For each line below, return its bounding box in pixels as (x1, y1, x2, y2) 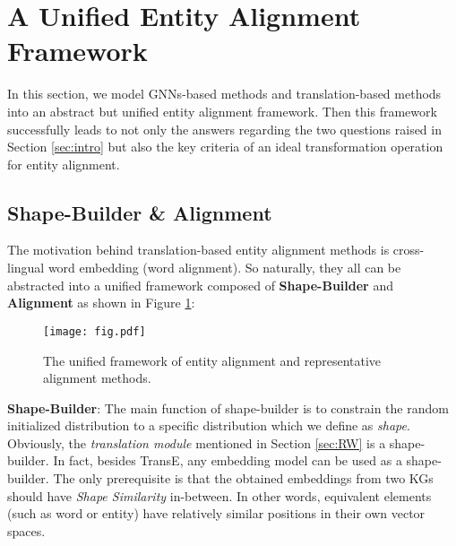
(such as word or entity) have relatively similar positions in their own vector (7, 504, 426, 523)
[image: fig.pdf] (43, 325, 146, 338)
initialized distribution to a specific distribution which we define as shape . (7, 416, 410, 435)
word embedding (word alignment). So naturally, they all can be (47, 258, 401, 277)
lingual (7, 258, 45, 277)
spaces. (7, 521, 46, 540)
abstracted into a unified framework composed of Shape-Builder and (7, 275, 393, 294)
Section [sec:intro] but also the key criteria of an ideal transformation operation (7, 137, 443, 156)
